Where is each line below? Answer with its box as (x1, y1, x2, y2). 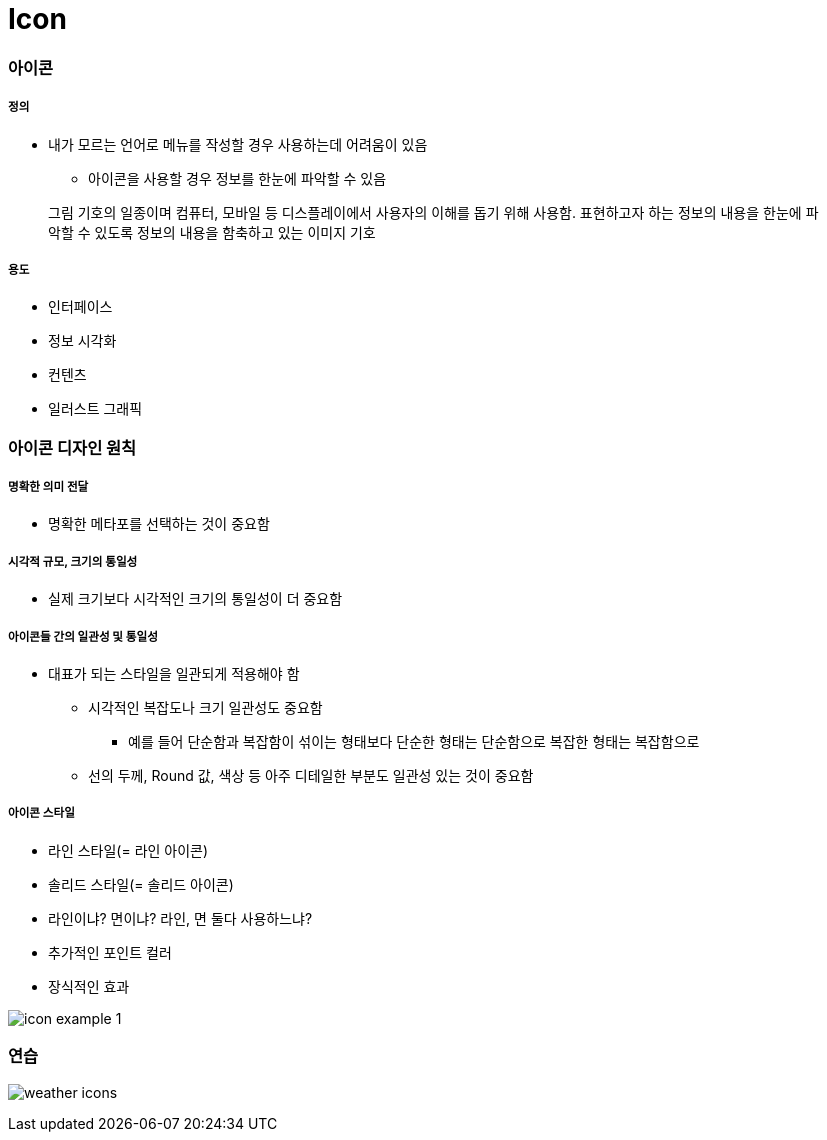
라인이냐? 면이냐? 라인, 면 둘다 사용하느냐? (48, 909, 313, 927)
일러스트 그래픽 (48, 400, 143, 418)
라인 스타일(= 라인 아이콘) (48, 841, 209, 859)
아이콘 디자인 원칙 (8, 437, 137, 458)
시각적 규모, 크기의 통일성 (8, 554, 138, 569)
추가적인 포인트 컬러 (48, 943, 172, 961)
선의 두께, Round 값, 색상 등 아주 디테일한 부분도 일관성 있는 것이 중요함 (88, 767, 534, 785)
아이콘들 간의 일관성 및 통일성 (8, 629, 158, 644)
